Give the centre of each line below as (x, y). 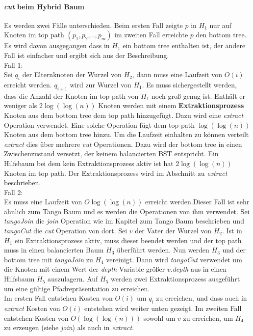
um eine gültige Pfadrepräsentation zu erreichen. (77, 288)
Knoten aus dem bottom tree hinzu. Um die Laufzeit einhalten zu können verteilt (126, 134)
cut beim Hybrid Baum (44, 6)
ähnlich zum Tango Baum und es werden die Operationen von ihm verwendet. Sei (127, 211)
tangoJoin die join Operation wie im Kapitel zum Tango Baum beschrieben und (124, 221)
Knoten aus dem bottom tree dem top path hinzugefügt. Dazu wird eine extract (124, 115)
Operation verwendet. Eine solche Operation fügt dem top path (99, 125)
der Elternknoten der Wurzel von (72, 74)
